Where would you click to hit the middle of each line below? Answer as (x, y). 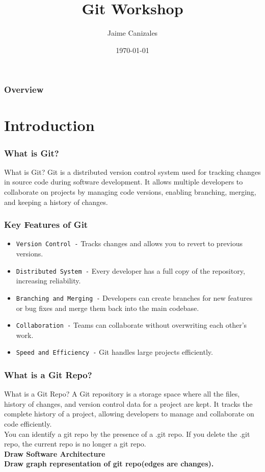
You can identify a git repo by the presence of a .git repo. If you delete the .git (127, 434)
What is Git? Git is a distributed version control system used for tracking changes (132, 172)
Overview (24, 89)
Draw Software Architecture (55, 453)
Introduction (49, 125)
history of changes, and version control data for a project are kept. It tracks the (128, 403)
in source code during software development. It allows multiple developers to (124, 182)
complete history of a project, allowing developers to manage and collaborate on (129, 414)
